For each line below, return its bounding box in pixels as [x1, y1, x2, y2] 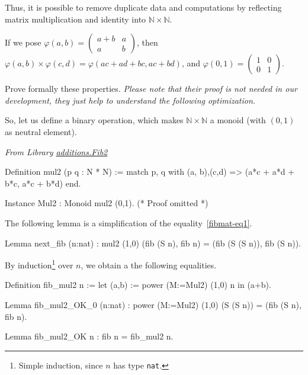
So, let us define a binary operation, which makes [5, 114, 184, 126]
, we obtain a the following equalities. [81, 258, 217, 271]
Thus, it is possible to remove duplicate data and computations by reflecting [5, 1, 282, 13]
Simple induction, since [18, 358, 103, 371]
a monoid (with [210, 114, 266, 126]
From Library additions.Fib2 [5, 145, 108, 158]
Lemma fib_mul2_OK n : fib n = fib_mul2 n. [5, 330, 174, 342]
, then [136, 36, 158, 49]
